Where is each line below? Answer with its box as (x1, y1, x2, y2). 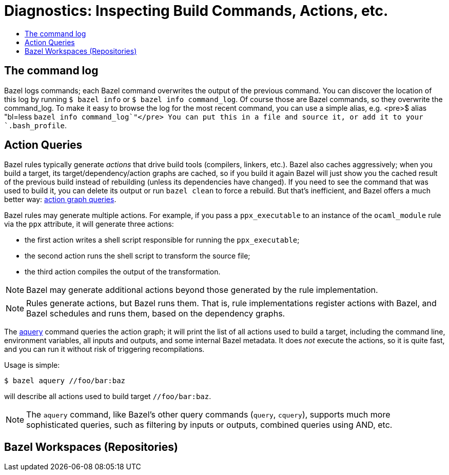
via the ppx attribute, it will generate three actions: (4, 220, 174, 229)
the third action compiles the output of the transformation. (25, 267, 221, 276)
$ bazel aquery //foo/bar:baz (4, 377, 126, 385)
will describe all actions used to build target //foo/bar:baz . (4, 392, 211, 401)
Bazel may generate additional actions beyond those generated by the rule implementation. (26, 285, 378, 295)
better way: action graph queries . (4, 195, 116, 204)
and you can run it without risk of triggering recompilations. (4, 345, 205, 354)
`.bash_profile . (4, 121, 67, 130)
